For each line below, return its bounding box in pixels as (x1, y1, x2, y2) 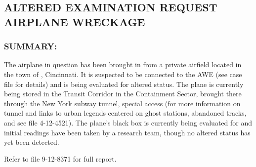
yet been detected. (4, 137, 59, 147)
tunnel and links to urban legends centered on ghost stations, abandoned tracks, (4, 108, 247, 118)
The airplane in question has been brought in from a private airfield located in (4, 59, 242, 70)
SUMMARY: (4, 40, 57, 52)
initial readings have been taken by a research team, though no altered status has (4, 127, 251, 137)
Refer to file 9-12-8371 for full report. (4, 153, 117, 164)
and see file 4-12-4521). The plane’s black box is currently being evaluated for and (4, 117, 253, 127)
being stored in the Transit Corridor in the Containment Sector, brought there (4, 88, 242, 99)
